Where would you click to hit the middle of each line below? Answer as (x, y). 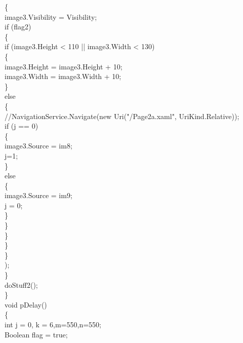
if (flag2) (18, 27)
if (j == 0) (22, 126)
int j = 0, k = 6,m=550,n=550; (53, 324)
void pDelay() (26, 304)
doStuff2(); (21, 284)
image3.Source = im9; (38, 195)
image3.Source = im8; (38, 146)
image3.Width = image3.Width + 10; (63, 76)
